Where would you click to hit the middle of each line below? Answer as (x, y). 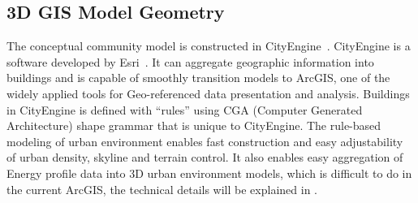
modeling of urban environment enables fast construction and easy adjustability (205, 141)
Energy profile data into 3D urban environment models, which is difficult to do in (209, 173)
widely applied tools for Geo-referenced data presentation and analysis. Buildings (208, 93)
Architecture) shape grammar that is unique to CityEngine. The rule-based (194, 125)
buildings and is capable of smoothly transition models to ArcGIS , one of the (198, 78)
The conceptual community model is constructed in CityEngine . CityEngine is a (209, 46)
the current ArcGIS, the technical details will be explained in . (162, 189)
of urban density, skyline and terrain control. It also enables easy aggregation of (205, 157)
